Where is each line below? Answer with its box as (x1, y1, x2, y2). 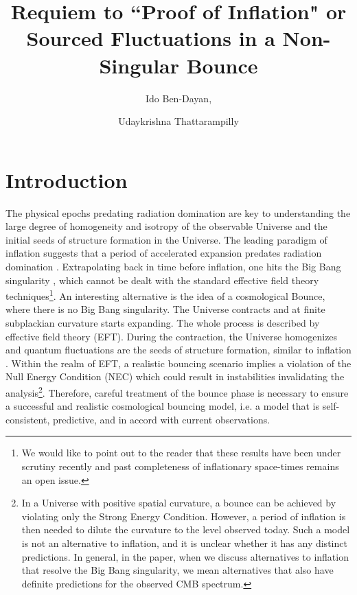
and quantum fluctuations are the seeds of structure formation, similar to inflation (5, 342, 352, 357)
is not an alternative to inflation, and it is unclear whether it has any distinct (21, 536, 347, 550)
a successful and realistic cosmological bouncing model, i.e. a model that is (5, 399, 320, 413)
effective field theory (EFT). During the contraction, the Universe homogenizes (5, 329, 338, 343)
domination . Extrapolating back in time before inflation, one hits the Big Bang (5, 259, 341, 273)
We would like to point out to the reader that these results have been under (21, 445, 341, 460)
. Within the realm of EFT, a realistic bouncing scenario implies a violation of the (5, 355, 352, 370)
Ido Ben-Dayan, (145, 91, 212, 105)
